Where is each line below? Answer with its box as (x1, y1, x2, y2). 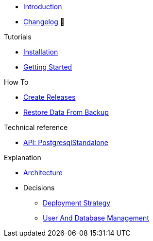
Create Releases (23, 93, 76, 101)
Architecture (23, 168, 63, 177)
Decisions (23, 184, 55, 192)
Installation (23, 48, 58, 56)
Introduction (23, 2, 62, 11)
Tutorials (4, 33, 32, 41)
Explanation (4, 153, 41, 162)
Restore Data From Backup (23, 108, 109, 116)
